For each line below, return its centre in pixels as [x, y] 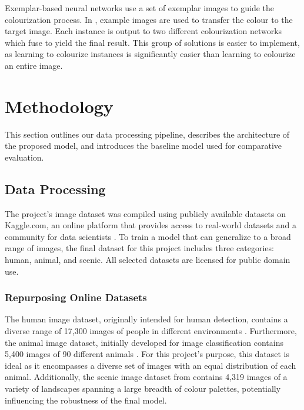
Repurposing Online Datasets [76, 297]
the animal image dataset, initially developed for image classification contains [144, 342]
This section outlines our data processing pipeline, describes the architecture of [147, 134]
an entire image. [34, 65]
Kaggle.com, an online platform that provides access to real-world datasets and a [151, 225]
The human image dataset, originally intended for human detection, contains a [146, 319]
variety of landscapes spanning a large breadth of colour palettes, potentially [143, 389]
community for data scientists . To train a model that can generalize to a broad [148, 236]
